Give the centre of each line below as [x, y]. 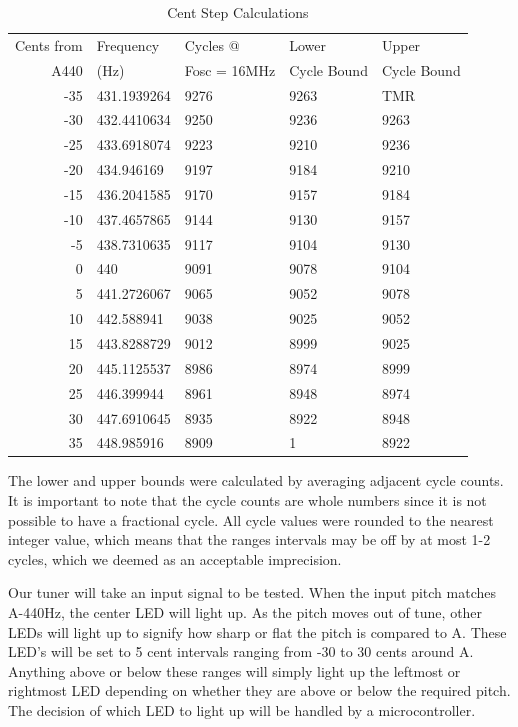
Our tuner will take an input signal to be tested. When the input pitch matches [252, 592]
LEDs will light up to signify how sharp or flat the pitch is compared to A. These [257, 631]
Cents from [49, 44]
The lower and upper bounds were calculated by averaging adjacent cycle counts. [256, 480]
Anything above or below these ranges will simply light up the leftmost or [234, 670]
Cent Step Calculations [238, 12]
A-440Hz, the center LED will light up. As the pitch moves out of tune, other [245, 612]
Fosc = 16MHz [230, 69]
